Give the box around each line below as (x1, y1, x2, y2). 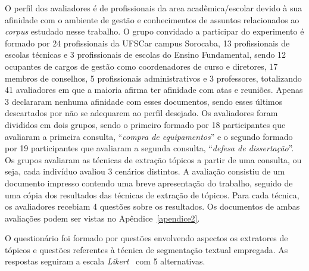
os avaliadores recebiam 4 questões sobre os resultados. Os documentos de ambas (5, 200, 300, 213)
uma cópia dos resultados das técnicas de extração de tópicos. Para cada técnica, (5, 188, 299, 201)
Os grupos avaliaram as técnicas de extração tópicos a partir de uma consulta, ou (5, 153, 302, 166)
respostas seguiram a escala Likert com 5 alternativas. (5, 255, 205, 267)
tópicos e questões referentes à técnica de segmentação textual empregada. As (5, 243, 288, 256)
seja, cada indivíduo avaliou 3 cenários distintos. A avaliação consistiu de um (5, 165, 285, 177)
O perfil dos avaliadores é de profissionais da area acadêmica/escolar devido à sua (5, 2, 302, 14)
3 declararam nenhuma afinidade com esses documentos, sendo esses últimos (5, 95, 283, 107)
